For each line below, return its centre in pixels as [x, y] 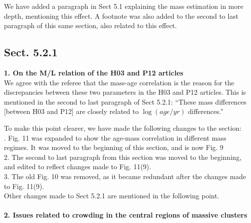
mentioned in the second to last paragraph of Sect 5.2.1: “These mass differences [125, 101]
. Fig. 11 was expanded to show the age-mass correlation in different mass [115, 137]
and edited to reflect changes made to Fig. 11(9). [78, 167]
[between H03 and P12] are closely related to [71, 111]
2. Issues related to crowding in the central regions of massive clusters [126, 215]
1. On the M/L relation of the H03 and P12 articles [94, 72]
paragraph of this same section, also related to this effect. [91, 25]
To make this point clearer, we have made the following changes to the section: [123, 128]
